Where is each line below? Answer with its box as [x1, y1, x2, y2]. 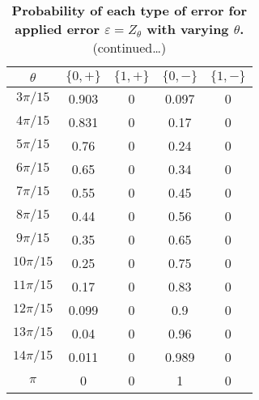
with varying [146, 19, 229, 38]
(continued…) [92, 38, 167, 57]
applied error [15, 19, 100, 38]
